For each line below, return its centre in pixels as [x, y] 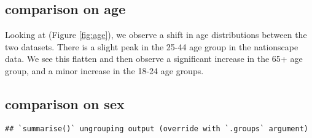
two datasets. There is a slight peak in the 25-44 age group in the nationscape [152, 46]
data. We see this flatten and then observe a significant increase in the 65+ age [154, 59]
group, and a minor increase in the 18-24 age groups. [104, 70]
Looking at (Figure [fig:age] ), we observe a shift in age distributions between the [156, 35]
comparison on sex [65, 103]
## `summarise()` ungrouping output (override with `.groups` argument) [157, 128]
